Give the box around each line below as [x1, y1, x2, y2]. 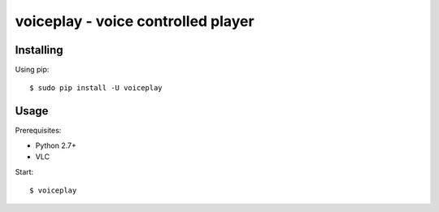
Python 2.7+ [35, 141, 77, 150]
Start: [15, 167, 34, 176]
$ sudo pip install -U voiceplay [29, 84, 163, 93]
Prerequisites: [15, 126, 62, 136]
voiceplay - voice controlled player [15, 12, 255, 30]
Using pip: [15, 65, 50, 75]
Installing [15, 43, 64, 57]
